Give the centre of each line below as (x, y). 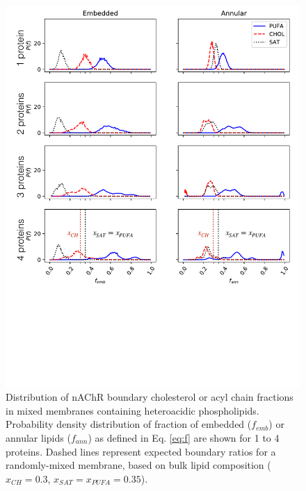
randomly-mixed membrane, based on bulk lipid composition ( (138, 465)
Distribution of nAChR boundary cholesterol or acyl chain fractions (150, 397)
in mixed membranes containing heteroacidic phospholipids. (132, 410)
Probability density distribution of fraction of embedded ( (129, 424)
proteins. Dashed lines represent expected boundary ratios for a (141, 451)
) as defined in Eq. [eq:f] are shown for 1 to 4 (184, 437)
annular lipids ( (38, 437)
